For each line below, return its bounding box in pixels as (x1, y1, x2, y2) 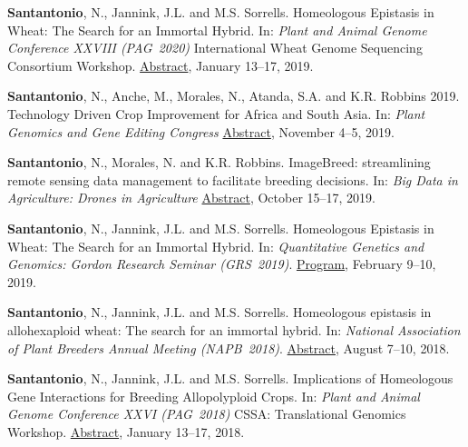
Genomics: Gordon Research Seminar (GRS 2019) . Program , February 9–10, (7, 254, 436, 273)
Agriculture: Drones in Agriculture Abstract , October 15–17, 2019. (7, 188, 375, 207)
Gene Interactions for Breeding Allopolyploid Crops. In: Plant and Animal (7, 386, 420, 405)
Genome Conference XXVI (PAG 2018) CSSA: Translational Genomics (7, 404, 406, 423)
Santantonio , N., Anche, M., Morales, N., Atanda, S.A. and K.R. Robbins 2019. (7, 86, 460, 105)
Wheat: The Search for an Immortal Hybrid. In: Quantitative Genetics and (7, 236, 424, 255)
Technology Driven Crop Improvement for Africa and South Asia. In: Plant (7, 104, 425, 123)
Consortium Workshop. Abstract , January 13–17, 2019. (7, 55, 314, 74)
